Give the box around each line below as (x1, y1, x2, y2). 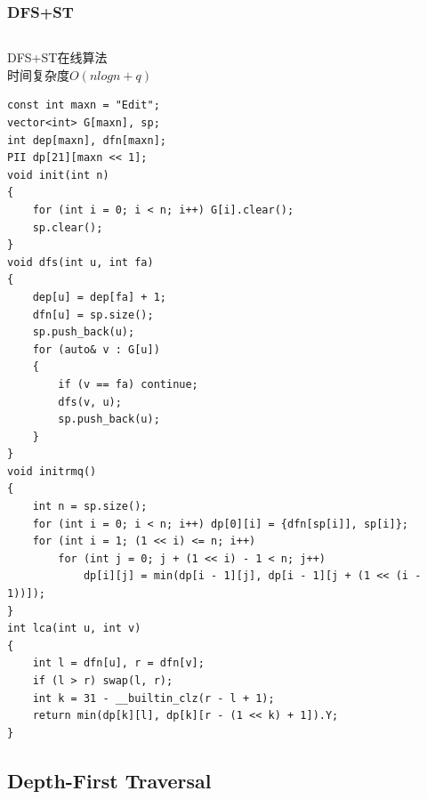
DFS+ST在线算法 (7, 48, 108, 67)
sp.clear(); (32, 221, 103, 234)
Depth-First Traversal (7, 766, 212, 794)
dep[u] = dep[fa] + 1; (32, 290, 166, 303)
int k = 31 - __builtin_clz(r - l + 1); (32, 691, 275, 705)
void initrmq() (7, 464, 97, 478)
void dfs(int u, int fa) (7, 255, 154, 269)
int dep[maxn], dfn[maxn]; (7, 133, 166, 147)
